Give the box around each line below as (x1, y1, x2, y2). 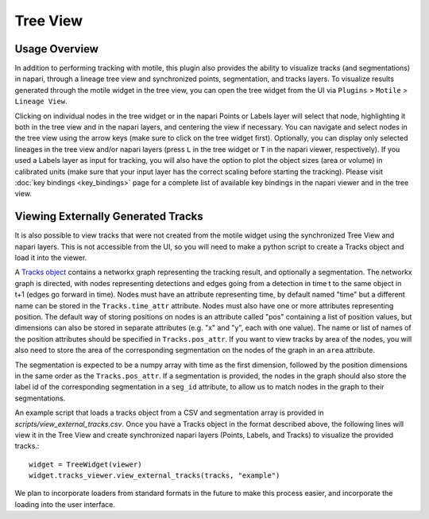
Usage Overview (14, 42, 99, 56)
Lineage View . (14, 96, 68, 107)
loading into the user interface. (14, 499, 115, 509)
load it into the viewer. (14, 253, 87, 262)
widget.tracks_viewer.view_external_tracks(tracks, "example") (29, 471, 280, 480)
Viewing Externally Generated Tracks (14, 210, 203, 223)
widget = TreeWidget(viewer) (29, 459, 142, 469)
